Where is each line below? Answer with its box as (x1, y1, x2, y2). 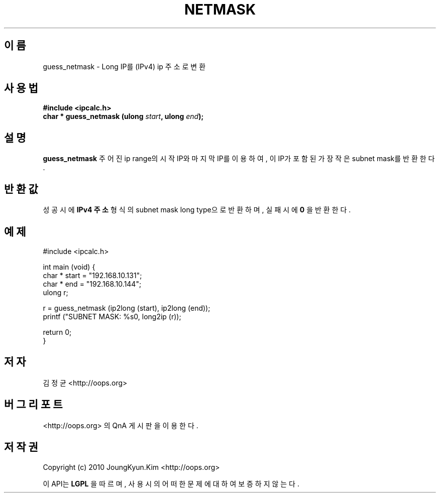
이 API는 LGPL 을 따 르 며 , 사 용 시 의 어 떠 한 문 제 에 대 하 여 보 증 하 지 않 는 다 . (43, 479, 299, 488)
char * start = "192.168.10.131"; (43, 271, 142, 280)
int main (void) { (43, 262, 95, 271)
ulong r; (43, 288, 68, 297)
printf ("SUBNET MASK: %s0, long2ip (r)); (43, 312, 181, 321)
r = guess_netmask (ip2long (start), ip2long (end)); (43, 303, 210, 312)
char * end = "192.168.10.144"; (43, 279, 142, 288)
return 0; (43, 327, 72, 336)
